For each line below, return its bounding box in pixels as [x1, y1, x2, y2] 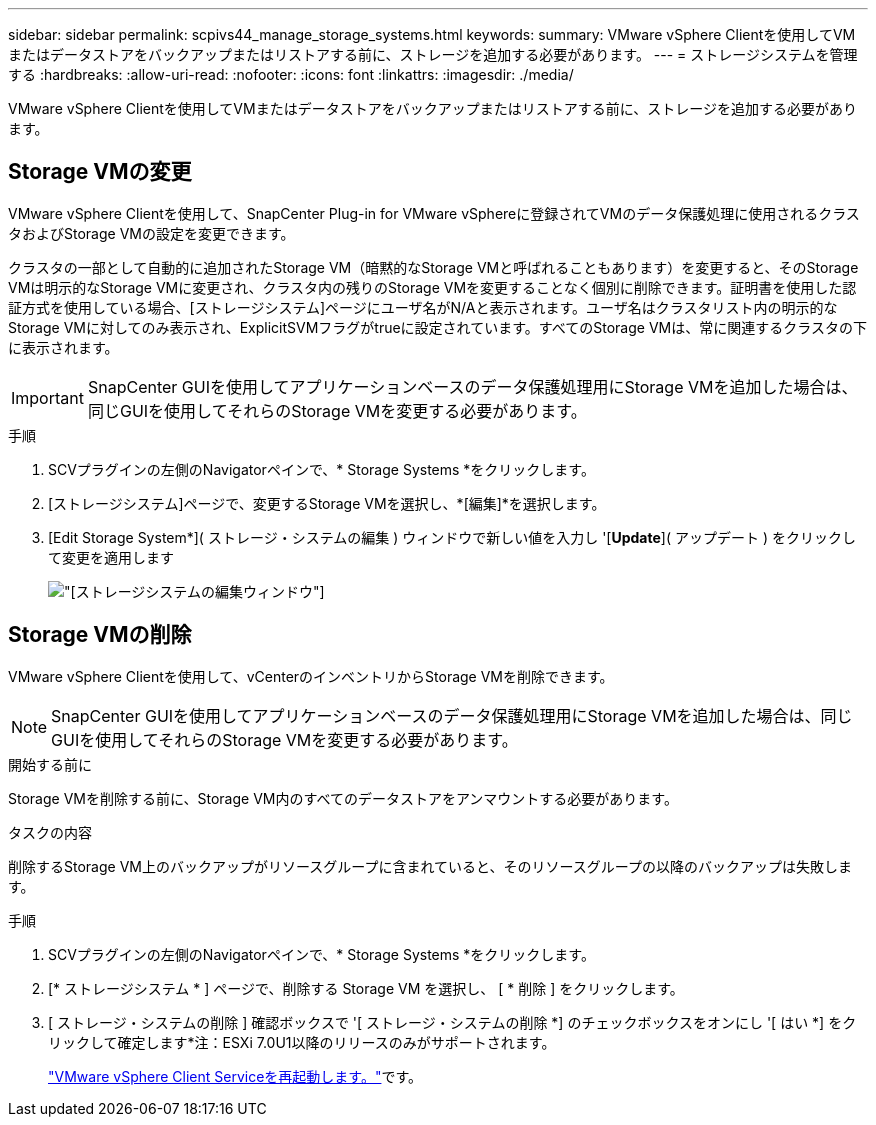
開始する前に [8, 755, 92, 773]
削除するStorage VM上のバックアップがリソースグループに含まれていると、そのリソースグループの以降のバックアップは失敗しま [8, 857, 852, 875]
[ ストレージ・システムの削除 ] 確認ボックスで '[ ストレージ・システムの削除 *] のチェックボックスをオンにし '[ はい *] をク [48, 1013, 857, 1031]
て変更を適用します [48, 548, 174, 566]
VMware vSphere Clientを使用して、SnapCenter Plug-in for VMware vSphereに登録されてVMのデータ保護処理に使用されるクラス [8, 204, 860, 222]
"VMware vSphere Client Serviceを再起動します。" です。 [48, 1067, 423, 1085]
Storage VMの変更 [8, 159, 192, 185]
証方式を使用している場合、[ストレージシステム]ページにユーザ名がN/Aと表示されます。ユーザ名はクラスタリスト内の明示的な [8, 298, 838, 316]
